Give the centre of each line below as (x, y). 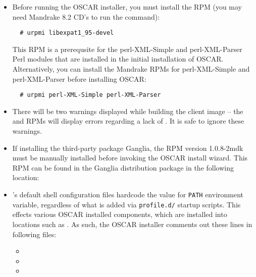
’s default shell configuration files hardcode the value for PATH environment (128, 195)
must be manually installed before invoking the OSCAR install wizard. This (130, 158)
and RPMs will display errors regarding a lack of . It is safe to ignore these (128, 121)
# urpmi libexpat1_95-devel (67, 33)
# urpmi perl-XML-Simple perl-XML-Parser (90, 95)
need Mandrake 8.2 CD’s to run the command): (86, 16)
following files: (34, 234)
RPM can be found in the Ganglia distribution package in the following (123, 167)
